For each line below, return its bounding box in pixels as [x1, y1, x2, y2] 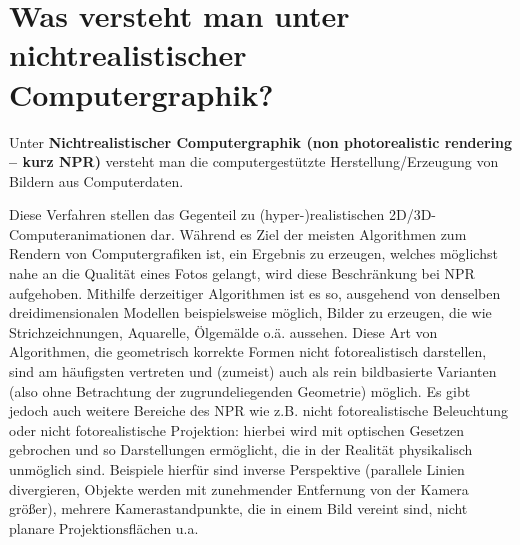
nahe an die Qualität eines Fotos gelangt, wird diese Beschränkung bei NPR [9, 263, 475, 284]
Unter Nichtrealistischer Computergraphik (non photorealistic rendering [9, 131, 513, 152]
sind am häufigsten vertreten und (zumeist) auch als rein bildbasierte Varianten [9, 361, 497, 382]
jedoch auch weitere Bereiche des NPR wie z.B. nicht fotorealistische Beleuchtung [9, 400, 509, 421]
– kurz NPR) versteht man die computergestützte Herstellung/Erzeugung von [9, 151, 499, 172]
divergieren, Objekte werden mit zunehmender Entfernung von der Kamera [9, 478, 469, 499]
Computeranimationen [9, 223, 146, 244]
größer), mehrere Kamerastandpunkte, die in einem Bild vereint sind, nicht [9, 498, 468, 519]
